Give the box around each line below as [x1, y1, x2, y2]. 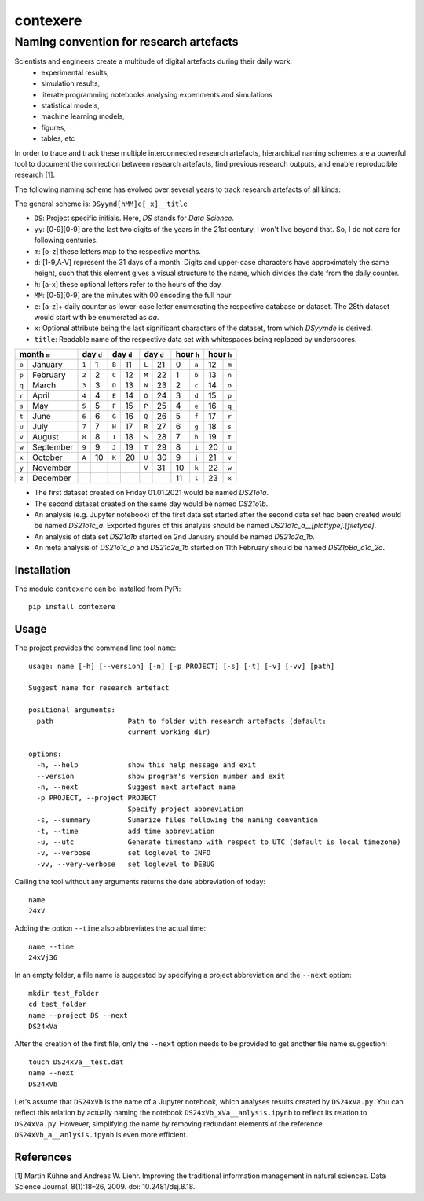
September [32, 442, 74, 453]
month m [19, 349, 50, 360]
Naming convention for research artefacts [14, 35, 239, 49]
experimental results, [41, 68, 109, 77]
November [32, 462, 71, 473]
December [32, 472, 71, 483]
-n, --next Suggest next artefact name [36, 783, 236, 791]
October [32, 452, 63, 463]
